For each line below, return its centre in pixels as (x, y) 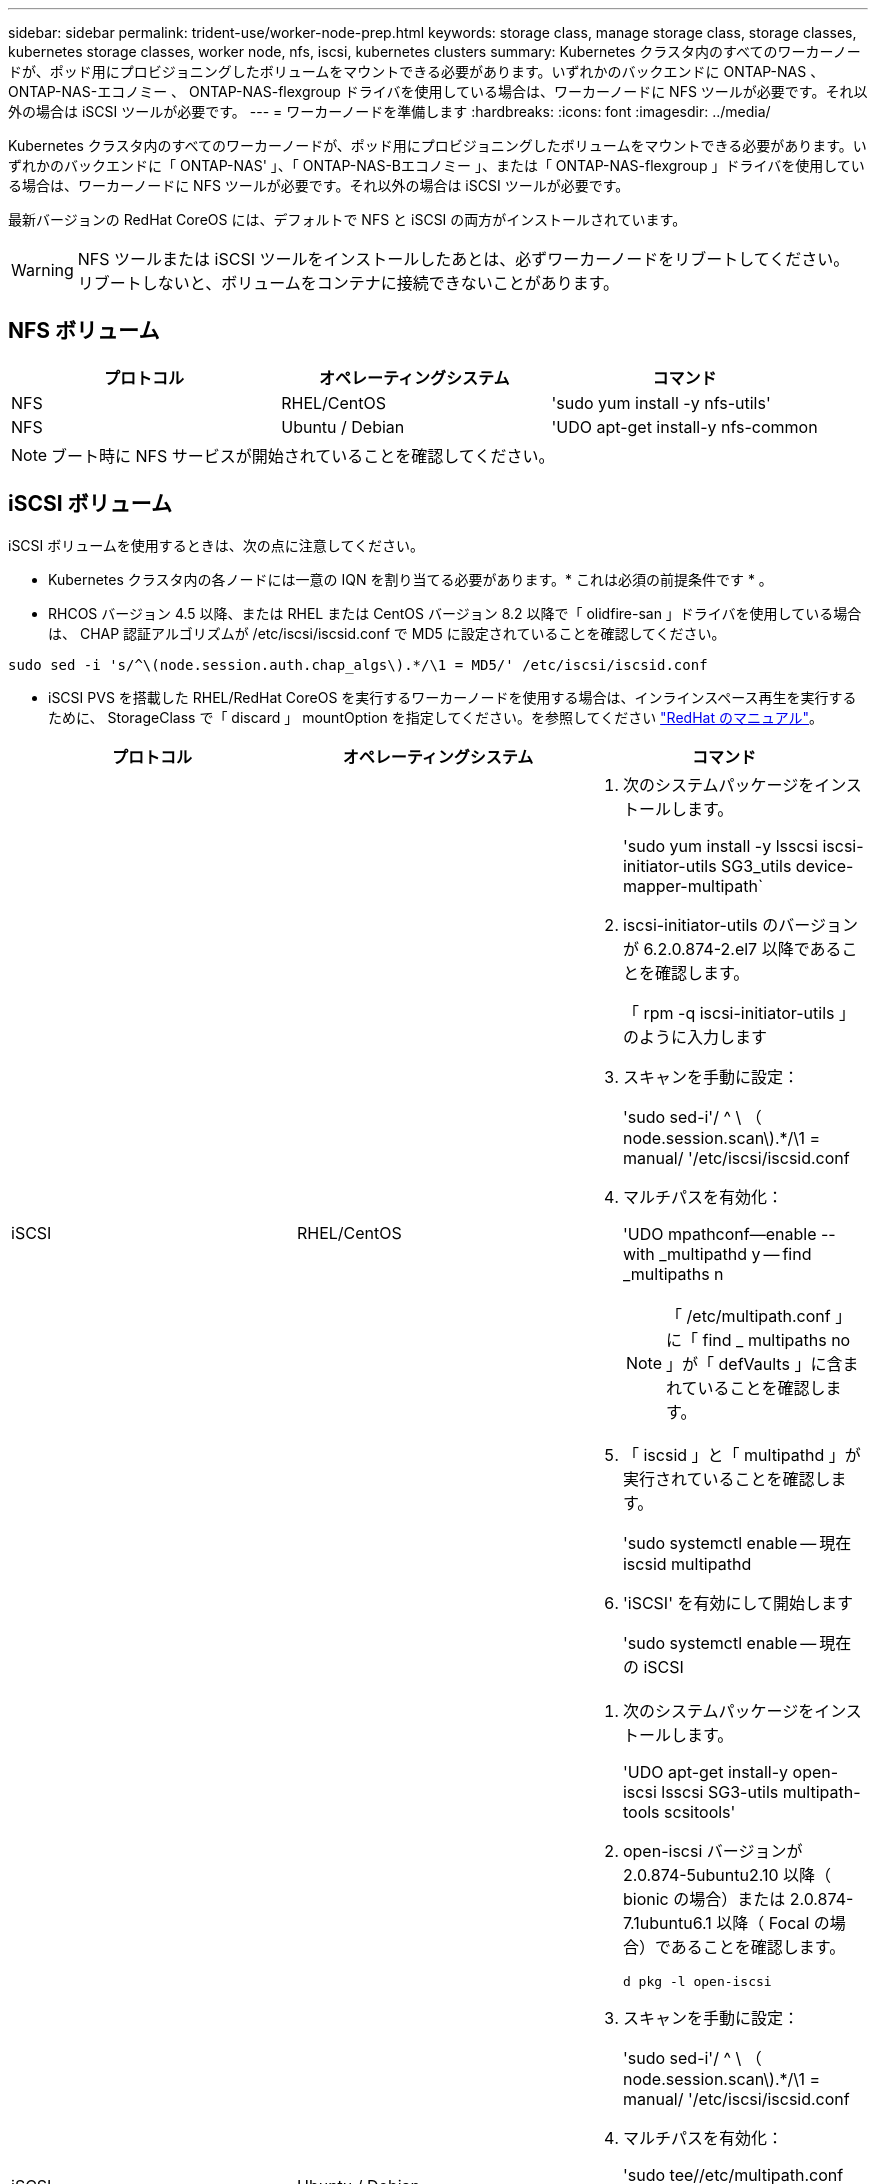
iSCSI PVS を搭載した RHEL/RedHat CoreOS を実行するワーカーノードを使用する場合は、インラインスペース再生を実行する (452, 697)
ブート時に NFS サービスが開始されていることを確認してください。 (303, 455)
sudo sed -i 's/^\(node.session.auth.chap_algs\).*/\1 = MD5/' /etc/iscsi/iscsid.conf (358, 664)
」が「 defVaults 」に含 (754, 1363)
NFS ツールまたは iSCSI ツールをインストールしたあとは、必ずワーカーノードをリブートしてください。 (463, 259)
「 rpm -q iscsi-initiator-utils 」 (738, 1012)
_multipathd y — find (735, 1253)
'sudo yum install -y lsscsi (720, 845)
